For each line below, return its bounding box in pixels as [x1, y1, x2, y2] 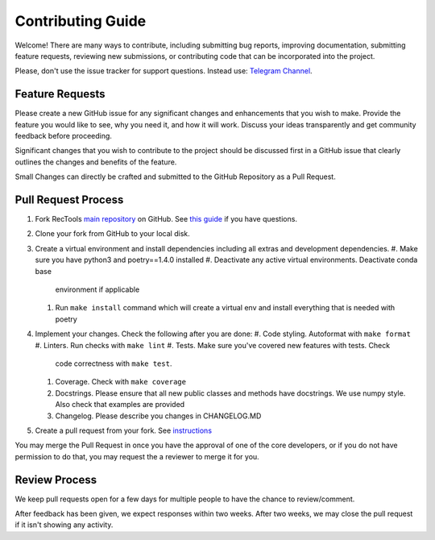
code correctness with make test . [55, 359, 172, 368]
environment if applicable [55, 285, 140, 294]
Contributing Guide [14, 12, 147, 30]
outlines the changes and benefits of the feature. [14, 157, 177, 167]
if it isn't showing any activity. [14, 520, 114, 530]
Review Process [14, 472, 97, 487]
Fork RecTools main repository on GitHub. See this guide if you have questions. [35, 214, 298, 224]
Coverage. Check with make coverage [55, 377, 187, 387]
